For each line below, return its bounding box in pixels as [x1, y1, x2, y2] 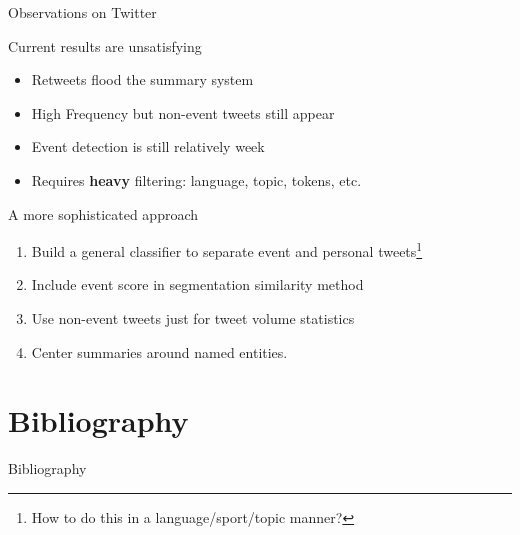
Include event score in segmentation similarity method [31, 274, 364, 295]
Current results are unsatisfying [8, 35, 202, 56]
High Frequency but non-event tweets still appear [31, 102, 335, 123]
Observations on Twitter [8, 2, 157, 22]
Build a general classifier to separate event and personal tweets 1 [31, 238, 423, 261]
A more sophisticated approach [8, 203, 199, 224]
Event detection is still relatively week [31, 136, 265, 157]
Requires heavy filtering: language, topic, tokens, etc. [31, 169, 362, 190]
